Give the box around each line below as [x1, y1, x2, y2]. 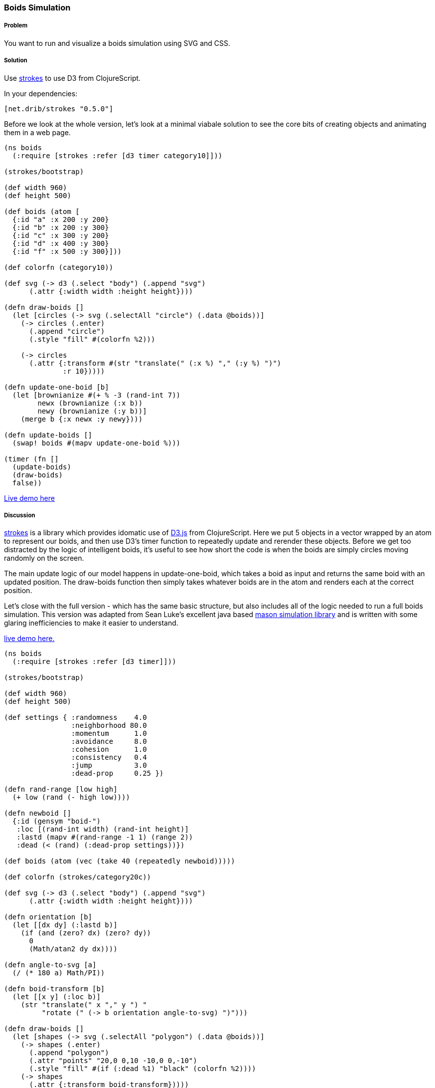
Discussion [4, 511, 35, 519]
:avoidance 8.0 [71, 737, 147, 746]
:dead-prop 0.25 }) [71, 769, 164, 778]
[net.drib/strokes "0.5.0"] [4, 104, 114, 113]
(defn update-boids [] [4, 431, 93, 439]
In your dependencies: [4, 89, 78, 98]
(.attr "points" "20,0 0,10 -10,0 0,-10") [29, 1057, 197, 1065]
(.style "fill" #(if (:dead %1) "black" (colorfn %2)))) [29, 1065, 256, 1073]
